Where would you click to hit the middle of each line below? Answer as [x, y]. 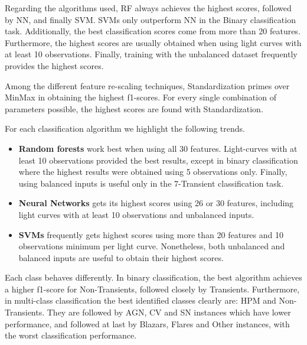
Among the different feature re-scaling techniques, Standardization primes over [147, 85]
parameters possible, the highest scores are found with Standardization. [134, 108]
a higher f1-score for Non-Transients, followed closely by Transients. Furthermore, [152, 289]
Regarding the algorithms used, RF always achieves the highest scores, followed [148, 8]
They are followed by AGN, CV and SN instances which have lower [169, 312]
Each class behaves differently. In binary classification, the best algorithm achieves [153, 277]
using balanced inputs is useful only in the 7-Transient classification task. [151, 183]
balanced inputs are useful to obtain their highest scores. [121, 257]
